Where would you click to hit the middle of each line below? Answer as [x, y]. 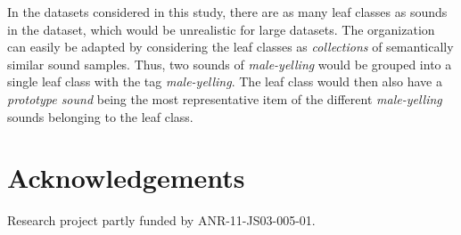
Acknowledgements [126, 178]
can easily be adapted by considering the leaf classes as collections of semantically [230, 47]
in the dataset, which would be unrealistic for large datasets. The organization [221, 29]
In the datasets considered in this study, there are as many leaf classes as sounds [227, 12]
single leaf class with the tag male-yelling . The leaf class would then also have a [225, 81]
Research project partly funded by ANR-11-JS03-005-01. [161, 220]
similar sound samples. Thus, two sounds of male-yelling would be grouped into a [230, 64]
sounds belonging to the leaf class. [100, 116]
